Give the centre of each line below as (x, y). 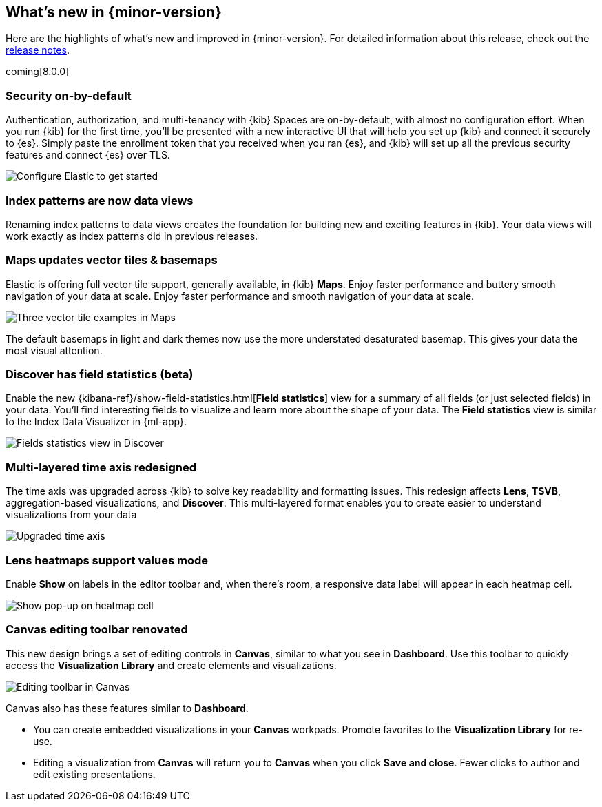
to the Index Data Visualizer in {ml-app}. (96, 422)
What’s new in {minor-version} (114, 12)
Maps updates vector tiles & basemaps (112, 260)
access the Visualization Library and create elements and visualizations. (171, 665)
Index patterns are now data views (100, 200)
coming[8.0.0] (38, 72)
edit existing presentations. (94, 774)
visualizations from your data (71, 515)
